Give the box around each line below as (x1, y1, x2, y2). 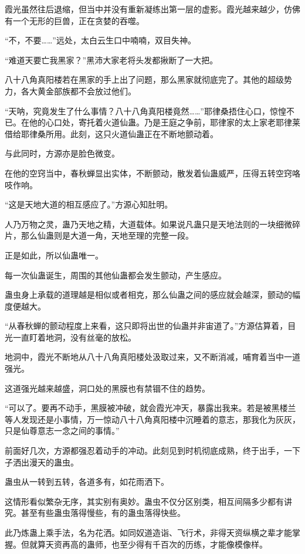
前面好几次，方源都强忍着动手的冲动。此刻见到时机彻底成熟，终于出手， (5, 444, 284, 457)
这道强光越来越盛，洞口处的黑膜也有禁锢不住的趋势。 (5, 382, 210, 394)
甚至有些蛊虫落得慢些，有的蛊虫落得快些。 (21, 507, 185, 519)
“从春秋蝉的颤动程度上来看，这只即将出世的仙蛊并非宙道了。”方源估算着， (5, 320, 288, 332)
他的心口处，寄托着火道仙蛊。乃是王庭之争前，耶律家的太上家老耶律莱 (29, 116, 300, 128)
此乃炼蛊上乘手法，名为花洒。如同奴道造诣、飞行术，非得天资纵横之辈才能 (5, 526, 292, 538)
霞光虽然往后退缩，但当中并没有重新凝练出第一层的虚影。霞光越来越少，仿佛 (5, 3, 300, 15)
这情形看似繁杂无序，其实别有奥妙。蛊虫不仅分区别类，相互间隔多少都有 (5, 495, 284, 507)
